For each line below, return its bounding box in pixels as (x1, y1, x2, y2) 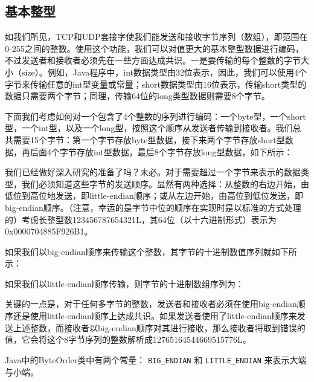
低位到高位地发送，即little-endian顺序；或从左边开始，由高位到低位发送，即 (5, 189, 303, 202)
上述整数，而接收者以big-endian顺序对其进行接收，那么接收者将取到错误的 (13, 321, 306, 334)
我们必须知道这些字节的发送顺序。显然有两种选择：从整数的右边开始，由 (21, 177, 309, 190)
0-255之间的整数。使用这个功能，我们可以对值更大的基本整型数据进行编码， (5, 42, 304, 54)
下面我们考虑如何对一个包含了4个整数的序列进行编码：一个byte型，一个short (5, 109, 306, 122)
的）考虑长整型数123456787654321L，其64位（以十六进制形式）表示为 (5, 213, 277, 225)
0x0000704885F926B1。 (5, 225, 93, 238)
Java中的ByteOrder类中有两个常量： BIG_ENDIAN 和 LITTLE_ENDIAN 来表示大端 (5, 353, 307, 366)
